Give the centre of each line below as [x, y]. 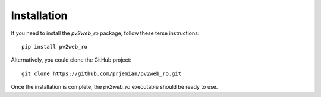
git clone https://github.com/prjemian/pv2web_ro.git [101, 73]
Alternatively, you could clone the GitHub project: [71, 60]
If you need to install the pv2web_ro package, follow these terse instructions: [105, 33]
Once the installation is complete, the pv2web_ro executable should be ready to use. [114, 87]
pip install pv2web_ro [55, 46]
